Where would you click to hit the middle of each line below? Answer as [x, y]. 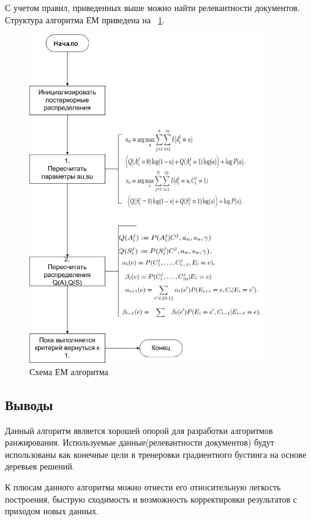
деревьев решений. [40, 466]
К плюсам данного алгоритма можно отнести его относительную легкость [143, 487]
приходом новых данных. [52, 511]
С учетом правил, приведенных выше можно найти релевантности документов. [152, 7]
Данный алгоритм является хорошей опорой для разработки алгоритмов [139, 430]
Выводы [29, 404]
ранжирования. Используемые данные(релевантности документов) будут [140, 442]
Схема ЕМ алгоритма [69, 371]
